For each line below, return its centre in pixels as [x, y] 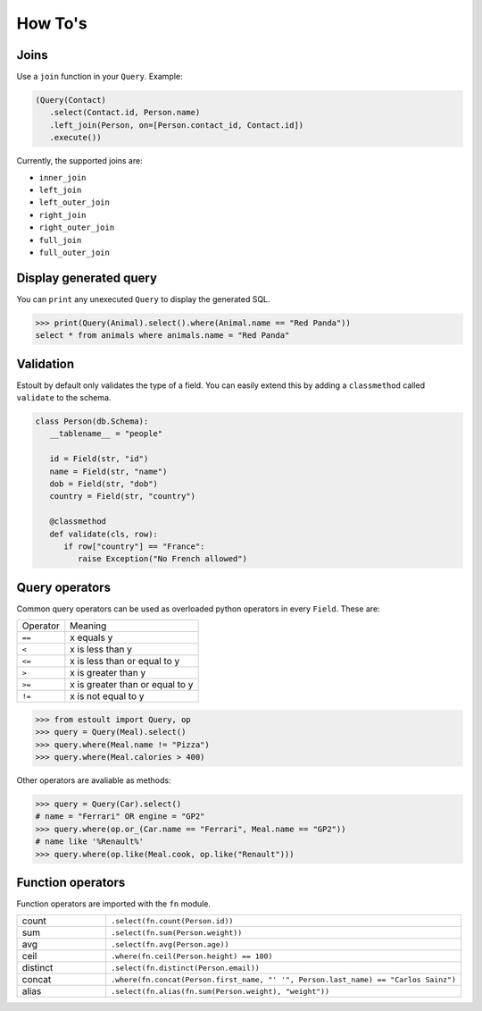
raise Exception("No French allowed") [162, 559]
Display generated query [87, 278]
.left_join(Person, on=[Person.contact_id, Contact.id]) [177, 125]
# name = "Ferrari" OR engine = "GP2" [120, 817]
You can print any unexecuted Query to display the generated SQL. [144, 299]
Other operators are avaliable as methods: [94, 780]
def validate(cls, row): [104, 534]
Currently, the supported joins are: [79, 161]
